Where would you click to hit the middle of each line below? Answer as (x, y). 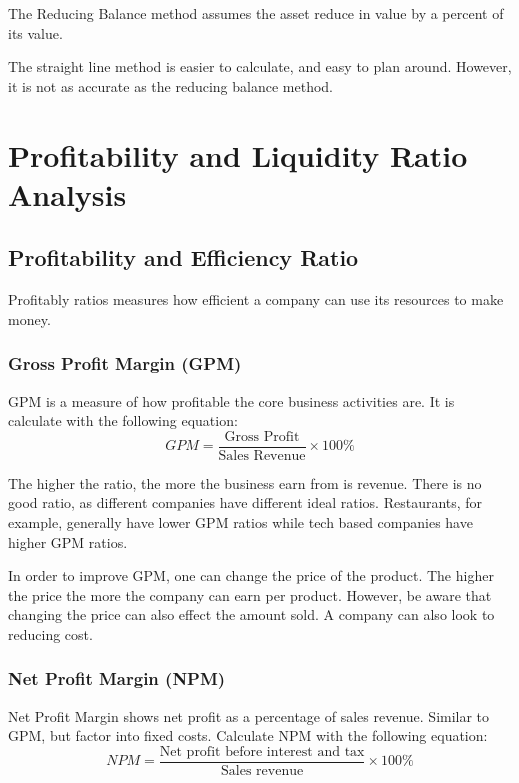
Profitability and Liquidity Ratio (238, 154)
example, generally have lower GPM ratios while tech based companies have (240, 521)
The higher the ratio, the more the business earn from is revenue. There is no (245, 482)
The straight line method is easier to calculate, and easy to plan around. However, (260, 66)
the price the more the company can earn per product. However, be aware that (250, 594)
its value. (35, 32)
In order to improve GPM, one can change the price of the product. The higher (251, 575)
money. (29, 318)
